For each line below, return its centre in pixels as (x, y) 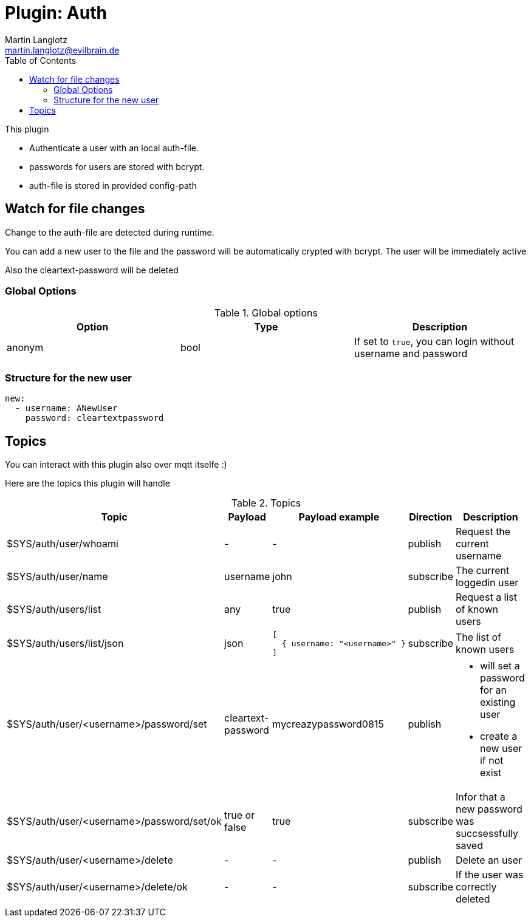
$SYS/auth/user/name (57, 576)
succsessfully (487, 833)
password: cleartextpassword (94, 418)
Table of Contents (41, 60)
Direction (431, 517)
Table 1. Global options (266, 313)
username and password (411, 354)
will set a (500, 665)
